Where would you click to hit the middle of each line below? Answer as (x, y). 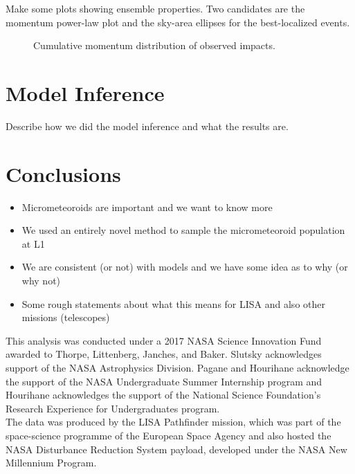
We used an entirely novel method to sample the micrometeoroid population (183, 230)
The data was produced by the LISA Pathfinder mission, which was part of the (173, 422)
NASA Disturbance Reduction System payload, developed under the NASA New (176, 449)
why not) (41, 280)
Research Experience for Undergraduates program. (113, 408)
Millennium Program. (51, 463)
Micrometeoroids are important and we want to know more (147, 207)
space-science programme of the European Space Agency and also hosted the (169, 435)
